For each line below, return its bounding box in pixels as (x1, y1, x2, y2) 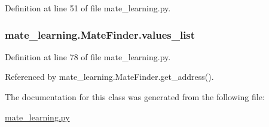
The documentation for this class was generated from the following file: (5, 91, 265, 103)
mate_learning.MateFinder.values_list (5, 27, 195, 42)
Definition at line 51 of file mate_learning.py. (5, 2, 171, 14)
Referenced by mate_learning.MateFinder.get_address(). (5, 70, 214, 83)
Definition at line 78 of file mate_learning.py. (5, 50, 171, 63)
